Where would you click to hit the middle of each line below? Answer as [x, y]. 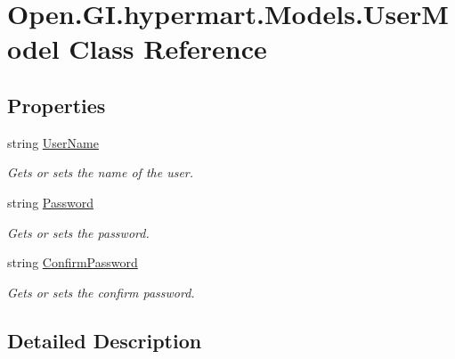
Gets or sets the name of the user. [101, 172]
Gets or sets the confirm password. [101, 292]
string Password [50, 202]
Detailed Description [105, 340]
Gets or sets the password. [78, 232]
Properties [57, 105]
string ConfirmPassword [73, 262]
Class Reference [168, 49]
